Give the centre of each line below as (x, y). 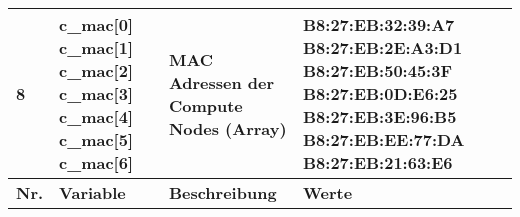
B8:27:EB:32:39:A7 (379, 24)
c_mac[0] (96, 24)
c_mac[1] (96, 47)
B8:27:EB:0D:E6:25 (380, 93)
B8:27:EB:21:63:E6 (378, 162)
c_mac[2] (96, 70)
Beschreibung (222, 192)
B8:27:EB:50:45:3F (377, 70)
